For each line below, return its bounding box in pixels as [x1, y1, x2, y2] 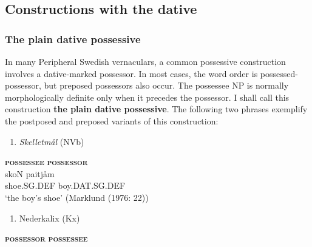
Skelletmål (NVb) [19, 135, 84, 147]
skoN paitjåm [5, 167, 55, 180]
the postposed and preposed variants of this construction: [5, 114, 219, 127]
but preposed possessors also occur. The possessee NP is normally [44, 79, 289, 92]
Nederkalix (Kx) [19, 211, 80, 224]
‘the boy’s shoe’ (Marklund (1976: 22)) [5, 191, 149, 203]
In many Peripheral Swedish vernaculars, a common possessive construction [5, 55, 286, 67]
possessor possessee [5, 232, 88, 245]
